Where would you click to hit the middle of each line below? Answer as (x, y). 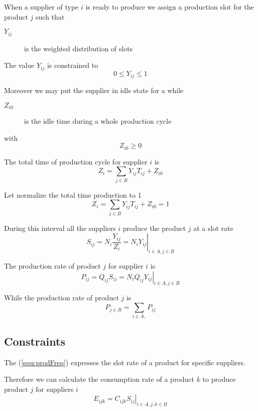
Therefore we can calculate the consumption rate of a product (99, 379)
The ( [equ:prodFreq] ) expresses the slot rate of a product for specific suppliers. (125, 362)
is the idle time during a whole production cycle (98, 121)
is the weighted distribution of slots (79, 48)
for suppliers (55, 389)
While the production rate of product (61, 298)
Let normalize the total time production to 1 (73, 194)
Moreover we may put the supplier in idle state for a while (94, 90)
